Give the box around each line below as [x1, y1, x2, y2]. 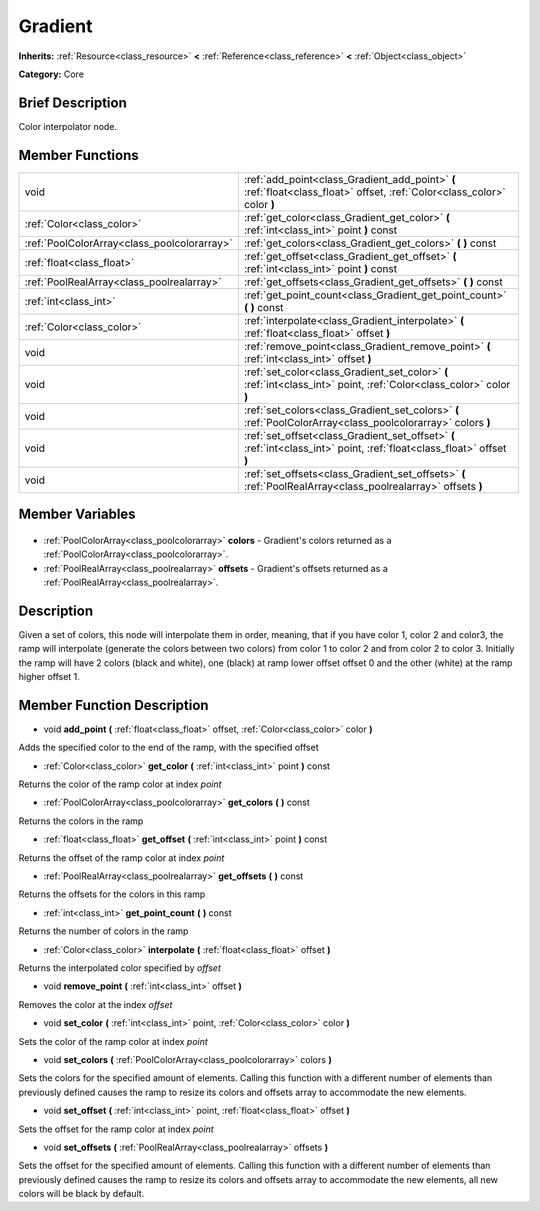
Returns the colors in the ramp [18, 815, 144, 827]
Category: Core [18, 68, 85, 80]
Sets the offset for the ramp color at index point [18, 1123, 214, 1135]
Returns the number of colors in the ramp [18, 925, 189, 937]
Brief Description [18, 94, 127, 111]
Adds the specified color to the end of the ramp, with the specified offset [18, 741, 319, 754]
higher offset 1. [18, 671, 80, 683]
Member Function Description [18, 696, 209, 714]
